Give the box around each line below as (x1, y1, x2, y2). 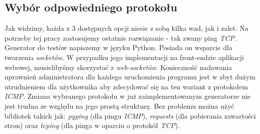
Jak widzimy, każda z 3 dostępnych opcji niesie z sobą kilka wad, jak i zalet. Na (4, 23, 249, 33)
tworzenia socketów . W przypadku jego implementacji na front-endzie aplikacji (4, 52, 244, 62)
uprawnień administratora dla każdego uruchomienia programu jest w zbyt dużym (4, 71, 256, 82)
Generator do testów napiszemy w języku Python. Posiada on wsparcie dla (4, 42, 233, 53)
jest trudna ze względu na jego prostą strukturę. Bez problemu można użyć (4, 100, 235, 111)
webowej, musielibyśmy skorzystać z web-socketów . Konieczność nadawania (4, 62, 232, 72)
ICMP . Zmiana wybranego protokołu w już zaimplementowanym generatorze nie (4, 91, 251, 101)
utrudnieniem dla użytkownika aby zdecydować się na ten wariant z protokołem (4, 81, 248, 91)
